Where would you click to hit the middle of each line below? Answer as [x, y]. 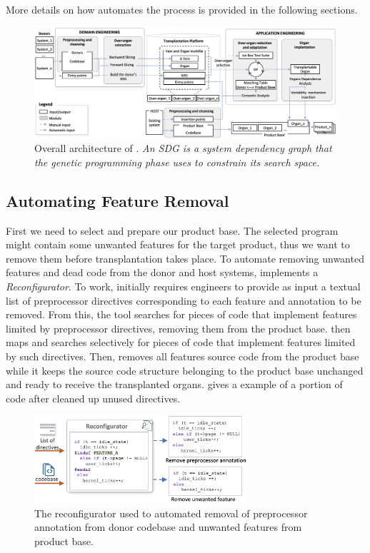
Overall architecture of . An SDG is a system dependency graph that [183, 148]
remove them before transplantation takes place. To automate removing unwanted [185, 258]
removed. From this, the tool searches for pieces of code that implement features [181, 314]
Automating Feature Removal [117, 200]
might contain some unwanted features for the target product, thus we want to [178, 244]
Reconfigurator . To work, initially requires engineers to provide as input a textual [183, 286]
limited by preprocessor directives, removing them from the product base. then [178, 328]
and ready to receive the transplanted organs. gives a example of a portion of [174, 384]
